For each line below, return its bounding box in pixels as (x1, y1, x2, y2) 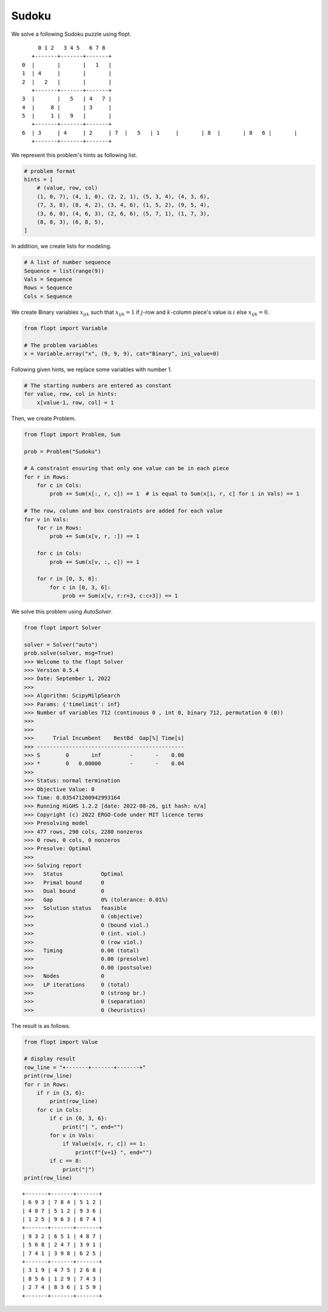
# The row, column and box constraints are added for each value (24, 508, 223, 514)
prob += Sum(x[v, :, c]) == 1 (49, 559, 140, 565)
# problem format (24, 168, 76, 174)
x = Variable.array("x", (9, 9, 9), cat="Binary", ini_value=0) (24, 350, 220, 358)
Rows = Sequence (24, 284, 73, 291)
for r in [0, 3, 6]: (36, 576, 98, 582)
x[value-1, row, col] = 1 (36, 399, 114, 406)
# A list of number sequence (24, 259, 111, 266)
